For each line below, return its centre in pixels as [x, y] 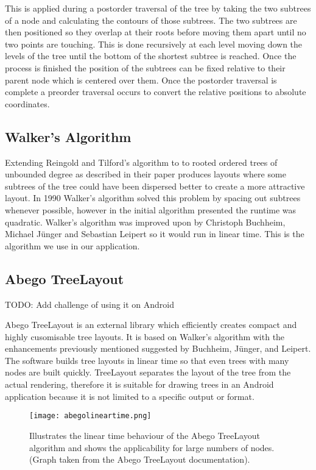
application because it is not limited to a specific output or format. [130, 396]
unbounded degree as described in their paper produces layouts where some [146, 174]
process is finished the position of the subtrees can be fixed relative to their [145, 67]
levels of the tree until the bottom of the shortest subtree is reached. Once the [151, 56]
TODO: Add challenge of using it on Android [90, 304]
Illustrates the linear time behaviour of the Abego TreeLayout [145, 435]
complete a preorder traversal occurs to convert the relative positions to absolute [156, 92]
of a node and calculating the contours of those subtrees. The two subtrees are [151, 20]
